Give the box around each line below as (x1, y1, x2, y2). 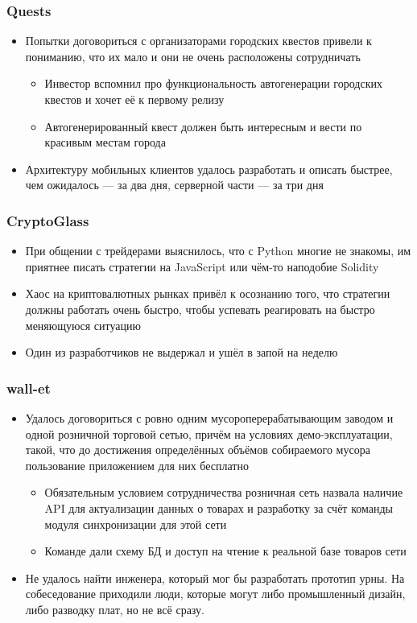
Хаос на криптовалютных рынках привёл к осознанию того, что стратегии (25, 285, 390, 302)
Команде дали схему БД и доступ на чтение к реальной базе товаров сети (44, 543, 407, 559)
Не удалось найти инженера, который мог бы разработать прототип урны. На (25, 569, 405, 586)
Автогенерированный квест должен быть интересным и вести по (44, 118, 362, 134)
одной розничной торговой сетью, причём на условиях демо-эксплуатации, (25, 425, 393, 442)
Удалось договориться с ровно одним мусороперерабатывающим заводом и (25, 409, 394, 426)
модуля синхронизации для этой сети (44, 515, 227, 532)
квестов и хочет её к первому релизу (44, 91, 225, 107)
